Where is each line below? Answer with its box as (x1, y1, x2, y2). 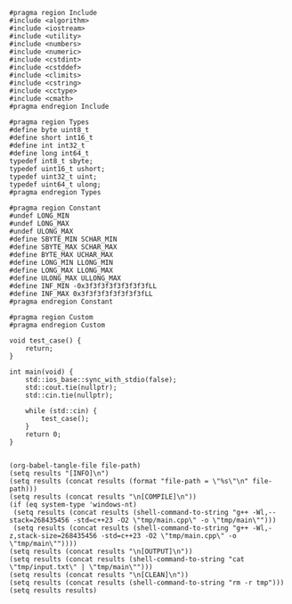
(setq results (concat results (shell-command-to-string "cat (9, 555, 245, 564)
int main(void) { (9, 368, 74, 376)
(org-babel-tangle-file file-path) (9, 461, 142, 470)
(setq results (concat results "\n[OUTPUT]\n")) (9, 547, 193, 556)
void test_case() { (9, 336, 82, 345)
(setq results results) (9, 586, 98, 595)
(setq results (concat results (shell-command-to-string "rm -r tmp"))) (9, 578, 285, 587)
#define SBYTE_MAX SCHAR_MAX (9, 243, 118, 252)
